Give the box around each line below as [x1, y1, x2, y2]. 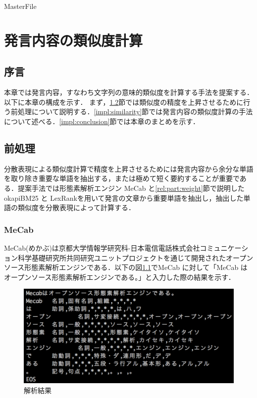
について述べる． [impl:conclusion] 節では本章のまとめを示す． [4, 116, 200, 126]
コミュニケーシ [200, 242, 249, 253]
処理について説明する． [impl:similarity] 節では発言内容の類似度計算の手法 [17, 106, 253, 117]
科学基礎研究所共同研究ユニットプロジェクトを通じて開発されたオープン [17, 252, 254, 263]
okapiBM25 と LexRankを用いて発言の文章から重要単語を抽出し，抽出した [4, 192, 244, 203]
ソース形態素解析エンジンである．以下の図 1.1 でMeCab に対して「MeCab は [4, 262, 248, 272]
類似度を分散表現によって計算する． [17, 202, 135, 213]
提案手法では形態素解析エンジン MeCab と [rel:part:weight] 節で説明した [17, 182, 245, 193]
